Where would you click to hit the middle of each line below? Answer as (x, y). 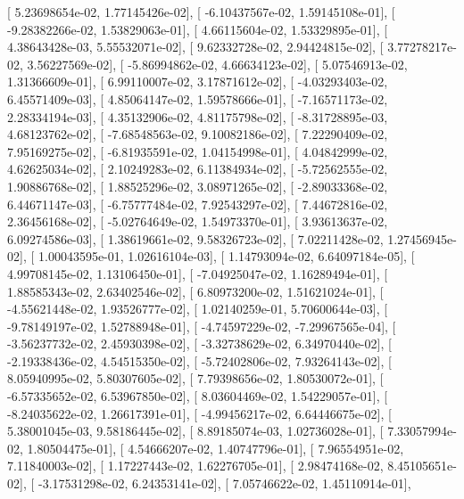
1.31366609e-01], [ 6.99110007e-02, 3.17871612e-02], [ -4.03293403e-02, (198, 82)
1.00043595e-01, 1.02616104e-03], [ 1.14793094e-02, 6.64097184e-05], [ (226, 256)
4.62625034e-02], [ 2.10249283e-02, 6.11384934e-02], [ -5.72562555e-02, (198, 169)
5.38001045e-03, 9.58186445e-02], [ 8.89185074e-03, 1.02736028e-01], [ (195, 431)
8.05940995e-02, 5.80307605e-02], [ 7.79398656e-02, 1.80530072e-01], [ (195, 378)
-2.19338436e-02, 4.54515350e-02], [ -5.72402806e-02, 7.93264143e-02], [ (199, 360)
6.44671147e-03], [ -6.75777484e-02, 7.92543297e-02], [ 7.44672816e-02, (198, 204)
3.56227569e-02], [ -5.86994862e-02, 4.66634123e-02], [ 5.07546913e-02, (217, 64)
